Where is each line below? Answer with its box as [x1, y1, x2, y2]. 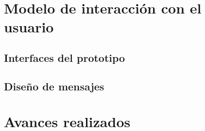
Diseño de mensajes [4, 78, 104, 93]
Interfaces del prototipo [4, 50, 125, 65]
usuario [4, 17, 54, 37]
